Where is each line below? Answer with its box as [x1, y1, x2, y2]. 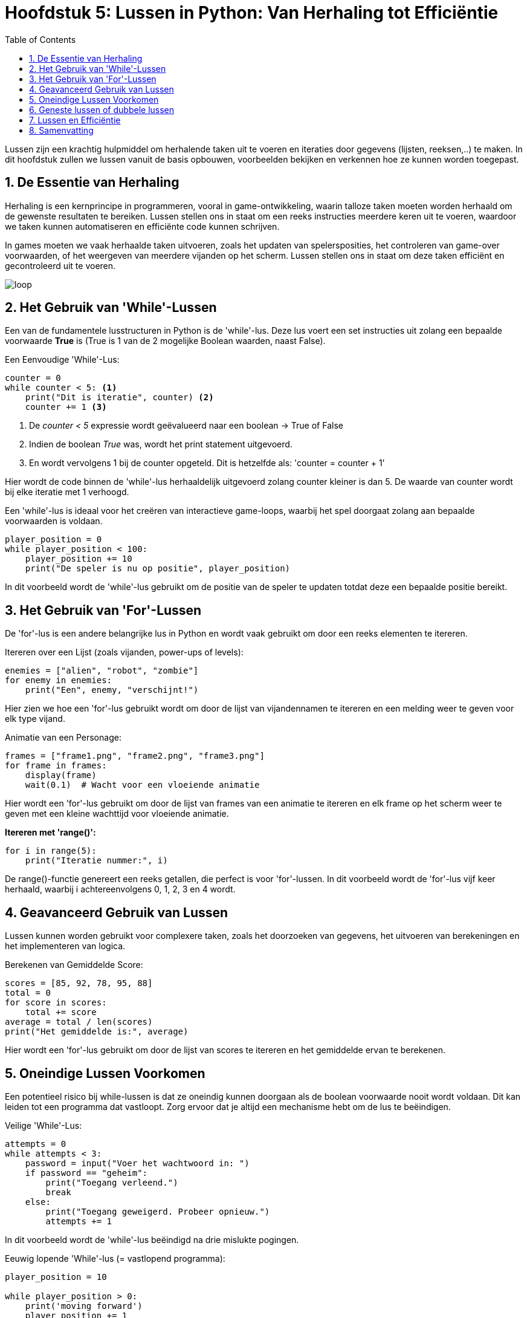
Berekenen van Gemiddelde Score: [5, 959, 143, 970]
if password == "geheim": [25, 1167, 148, 1178]
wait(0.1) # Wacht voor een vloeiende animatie [25, 780, 260, 790]
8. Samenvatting [29, 125, 94, 135]
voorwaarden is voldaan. [5, 516, 103, 527]
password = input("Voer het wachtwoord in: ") [25, 1158, 250, 1168]
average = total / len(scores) [5, 1017, 153, 1027]
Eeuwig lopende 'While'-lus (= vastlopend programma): [5, 1253, 225, 1264]
